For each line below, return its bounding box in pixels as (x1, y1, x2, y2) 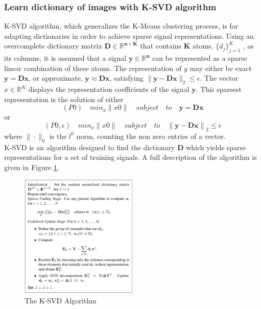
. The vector (200, 73, 239, 83)
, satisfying (109, 73, 144, 83)
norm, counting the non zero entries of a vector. (76, 130, 226, 141)
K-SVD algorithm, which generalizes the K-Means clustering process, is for (4, 20, 239, 31)
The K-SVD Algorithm (25, 295, 97, 306)
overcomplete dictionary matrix (4, 40, 102, 51)
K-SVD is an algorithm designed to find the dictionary (4, 141, 175, 152)
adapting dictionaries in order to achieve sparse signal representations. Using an (4, 30, 254, 41)
